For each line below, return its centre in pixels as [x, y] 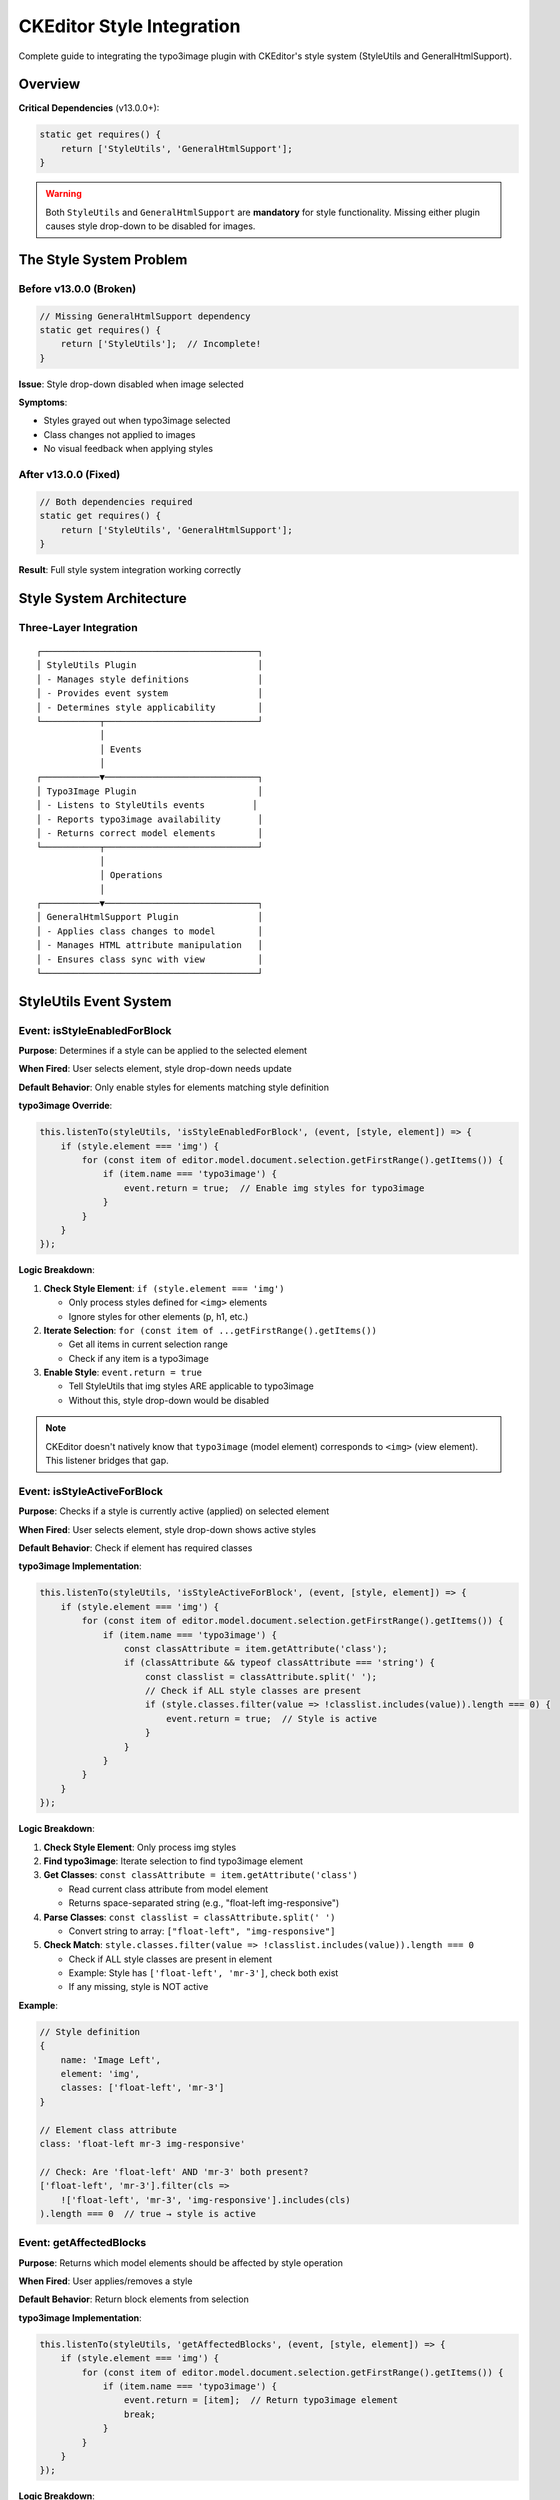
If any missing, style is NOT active [138, 1987]
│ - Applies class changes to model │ [150, 931]
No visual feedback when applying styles [128, 449]
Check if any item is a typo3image [138, 1358]
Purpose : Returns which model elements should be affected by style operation [181, 2262]
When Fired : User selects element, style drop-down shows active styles [167, 1529]
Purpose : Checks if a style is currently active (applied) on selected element [174, 1511]
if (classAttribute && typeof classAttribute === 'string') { [279, 1663]
